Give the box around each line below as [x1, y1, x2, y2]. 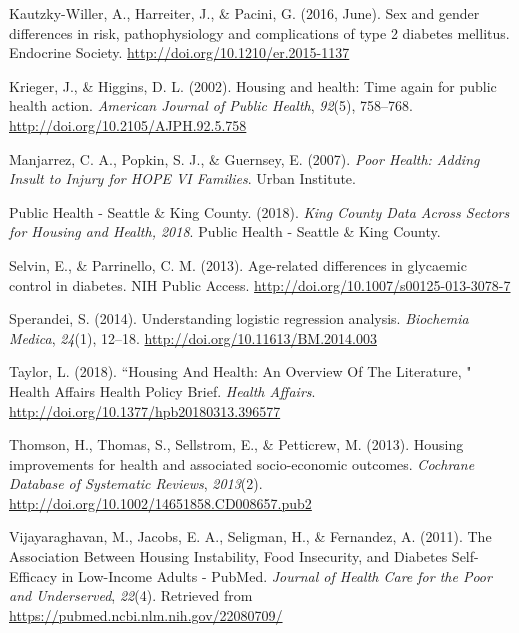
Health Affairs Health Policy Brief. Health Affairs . [9, 380, 316, 401]
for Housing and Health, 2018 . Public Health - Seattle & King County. [9, 221, 441, 242]
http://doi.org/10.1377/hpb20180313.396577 [9, 400, 281, 421]
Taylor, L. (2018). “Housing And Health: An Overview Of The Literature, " [9, 361, 472, 382]
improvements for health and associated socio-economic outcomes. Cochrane [9, 453, 475, 474]
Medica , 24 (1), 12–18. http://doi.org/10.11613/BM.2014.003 [9, 327, 377, 348]
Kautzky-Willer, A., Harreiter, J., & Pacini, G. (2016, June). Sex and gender [9, 3, 480, 23]
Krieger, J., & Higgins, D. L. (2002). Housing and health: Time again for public [9, 75, 497, 96]
